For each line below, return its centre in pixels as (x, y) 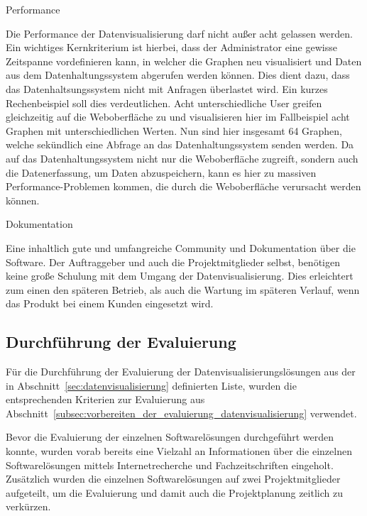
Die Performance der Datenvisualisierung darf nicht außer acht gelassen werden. (179, 33)
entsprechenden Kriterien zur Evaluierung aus (105, 399)
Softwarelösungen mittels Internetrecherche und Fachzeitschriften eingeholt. (170, 465)
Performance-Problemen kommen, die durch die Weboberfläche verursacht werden (183, 186)
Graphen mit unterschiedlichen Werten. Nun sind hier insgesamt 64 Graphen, (174, 130)
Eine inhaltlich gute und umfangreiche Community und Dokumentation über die (181, 247)
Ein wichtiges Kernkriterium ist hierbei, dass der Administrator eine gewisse (171, 47)
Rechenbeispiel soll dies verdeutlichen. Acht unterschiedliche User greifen (164, 103)
